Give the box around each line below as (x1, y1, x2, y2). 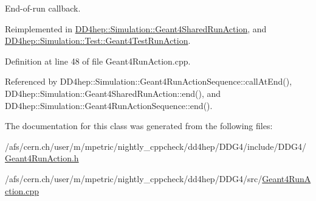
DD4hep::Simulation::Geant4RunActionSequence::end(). (5, 99, 213, 111)
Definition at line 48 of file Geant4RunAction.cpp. (5, 54, 191, 67)
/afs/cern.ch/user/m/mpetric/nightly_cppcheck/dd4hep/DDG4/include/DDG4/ (5, 139, 306, 152)
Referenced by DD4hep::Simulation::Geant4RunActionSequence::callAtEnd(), (5, 75, 292, 88)
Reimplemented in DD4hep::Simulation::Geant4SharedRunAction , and (5, 22, 267, 35)
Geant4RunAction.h (5, 152, 79, 164)
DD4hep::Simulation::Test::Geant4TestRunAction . (5, 34, 191, 47)
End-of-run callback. (5, 2, 81, 14)
